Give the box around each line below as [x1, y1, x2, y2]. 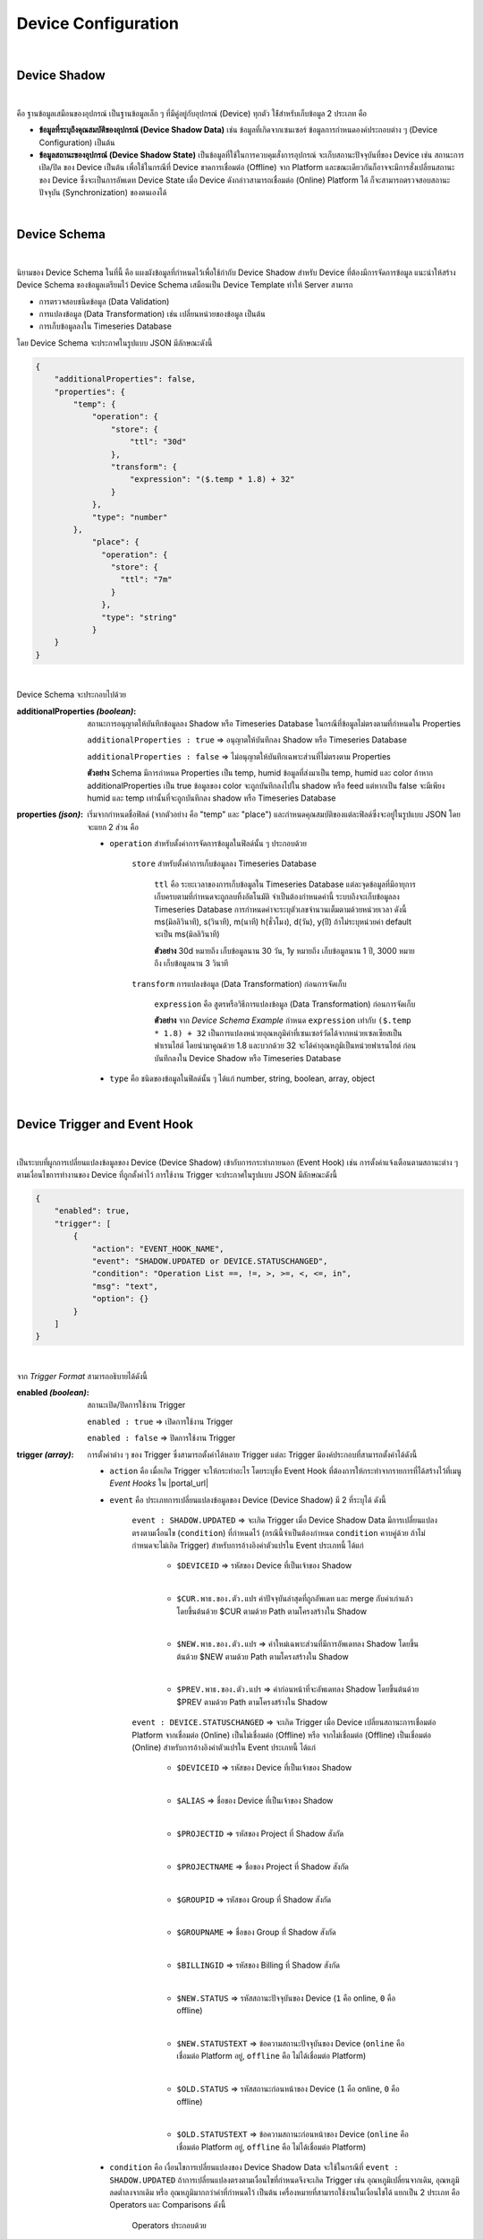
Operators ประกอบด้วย [131, 2219, 208, 2230]
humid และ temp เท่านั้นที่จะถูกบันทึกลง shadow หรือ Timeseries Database [87, 793, 336, 803]
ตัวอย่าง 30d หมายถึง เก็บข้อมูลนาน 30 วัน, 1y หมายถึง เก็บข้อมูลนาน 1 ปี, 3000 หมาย [154, 945, 415, 956]
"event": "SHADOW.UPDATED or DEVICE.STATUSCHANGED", [91, 1256, 328, 1266]
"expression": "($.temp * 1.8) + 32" [130, 475, 295, 485]
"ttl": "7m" [120, 574, 174, 585]
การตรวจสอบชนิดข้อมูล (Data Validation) [38, 296, 170, 306]
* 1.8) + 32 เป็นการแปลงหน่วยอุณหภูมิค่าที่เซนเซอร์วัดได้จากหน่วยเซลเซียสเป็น [154, 1027, 402, 1038]
